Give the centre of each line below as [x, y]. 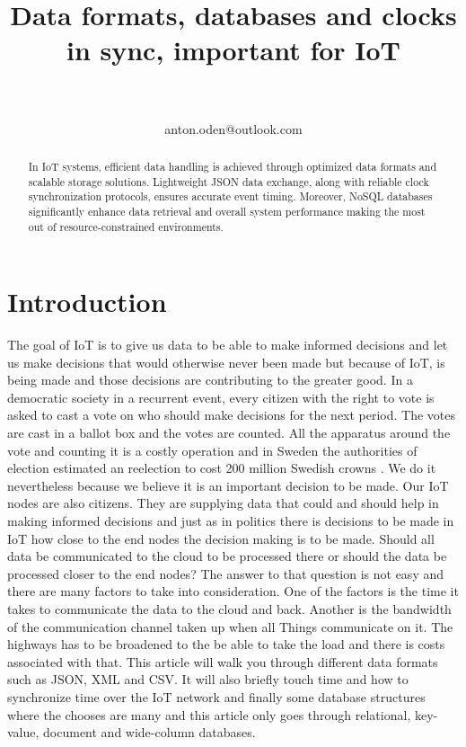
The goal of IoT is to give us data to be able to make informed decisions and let [228, 345]
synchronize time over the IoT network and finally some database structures [216, 696]
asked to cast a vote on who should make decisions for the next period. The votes [232, 415]
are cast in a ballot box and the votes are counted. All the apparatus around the [229, 433]
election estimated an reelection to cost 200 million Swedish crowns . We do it [222, 468]
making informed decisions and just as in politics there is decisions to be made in [231, 521]
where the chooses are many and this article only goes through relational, [209, 714]
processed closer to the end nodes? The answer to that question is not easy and [226, 573]
